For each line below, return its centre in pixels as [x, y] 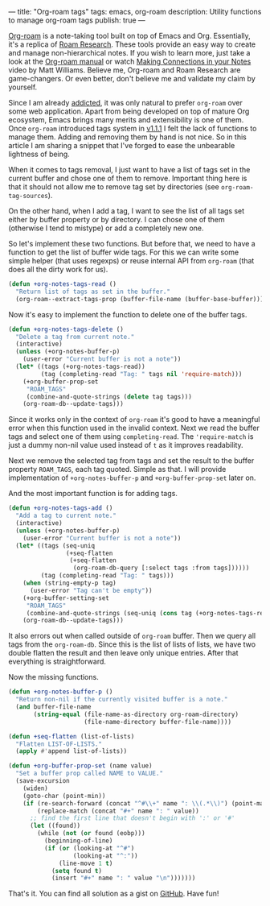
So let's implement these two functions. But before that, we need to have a [132, 244]
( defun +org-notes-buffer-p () [61, 692]
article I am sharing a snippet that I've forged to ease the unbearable [122, 145]
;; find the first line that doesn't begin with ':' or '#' [132, 818]
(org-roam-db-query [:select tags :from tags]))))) [161, 568]
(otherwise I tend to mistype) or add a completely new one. [106, 228]
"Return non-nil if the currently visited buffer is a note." [122, 700]
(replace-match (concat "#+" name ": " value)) [118, 811]
